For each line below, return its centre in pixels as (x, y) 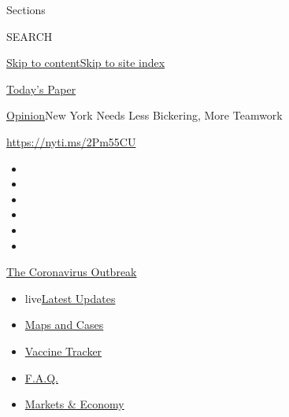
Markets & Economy (74, 404)
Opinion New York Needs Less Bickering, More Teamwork (144, 115)
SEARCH (30, 36)
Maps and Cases (64, 325)
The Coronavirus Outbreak (72, 272)
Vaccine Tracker (63, 351)
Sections (26, 9)
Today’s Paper (41, 89)
